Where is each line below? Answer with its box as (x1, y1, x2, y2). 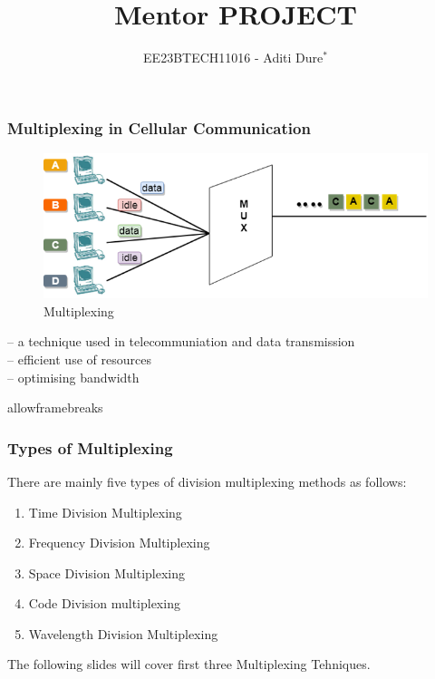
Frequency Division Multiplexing (28, 533, 210, 552)
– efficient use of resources (7, 349, 151, 368)
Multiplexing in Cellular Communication (7, 116, 311, 139)
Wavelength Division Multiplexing (28, 624, 218, 643)
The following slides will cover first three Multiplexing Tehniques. (7, 655, 371, 674)
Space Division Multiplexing (28, 563, 185, 582)
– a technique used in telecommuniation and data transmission (7, 332, 355, 351)
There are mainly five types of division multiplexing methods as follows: (7, 471, 407, 490)
